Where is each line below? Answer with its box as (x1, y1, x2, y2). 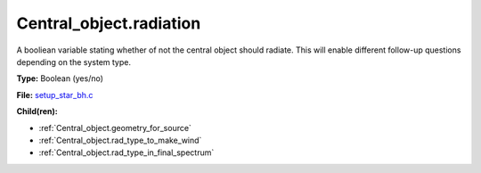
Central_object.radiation (16, 13, 201, 33)
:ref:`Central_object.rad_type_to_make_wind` (38, 135, 202, 145)
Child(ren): (16, 106, 58, 117)
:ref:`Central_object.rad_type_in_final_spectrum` (38, 147, 215, 158)
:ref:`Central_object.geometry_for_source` (38, 122, 192, 133)
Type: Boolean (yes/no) (16, 73, 104, 84)
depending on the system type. (16, 56, 132, 67)
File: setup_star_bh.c (16, 89, 94, 100)
